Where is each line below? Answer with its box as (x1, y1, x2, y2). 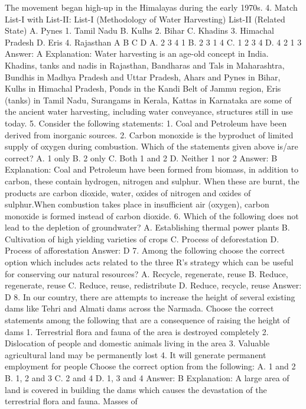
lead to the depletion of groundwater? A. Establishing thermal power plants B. (5, 221, 290, 233)
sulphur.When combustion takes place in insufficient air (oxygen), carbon (5, 198, 269, 210)
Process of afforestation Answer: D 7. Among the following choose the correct (5, 244, 285, 257)
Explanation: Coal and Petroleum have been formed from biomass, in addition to (5, 163, 298, 176)
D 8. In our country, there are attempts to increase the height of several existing (5, 290, 295, 303)
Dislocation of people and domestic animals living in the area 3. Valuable (5, 337, 270, 349)
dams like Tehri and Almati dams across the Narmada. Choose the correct (5, 302, 274, 314)
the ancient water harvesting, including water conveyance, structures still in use (5, 105, 293, 118)
